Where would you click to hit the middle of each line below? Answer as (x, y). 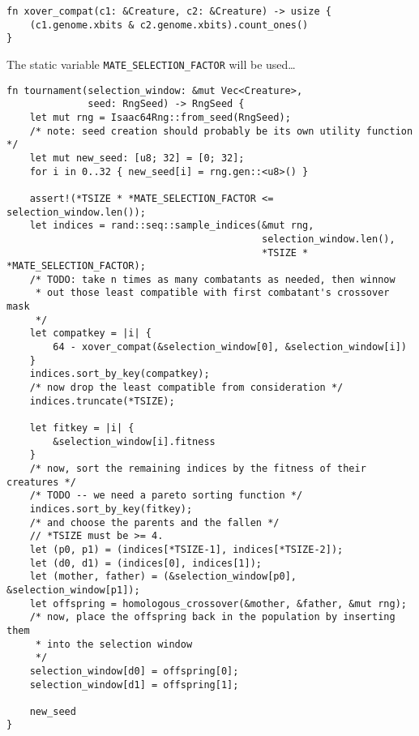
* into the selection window (114, 644)
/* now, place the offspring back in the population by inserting (212, 617)
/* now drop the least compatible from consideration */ (186, 388)
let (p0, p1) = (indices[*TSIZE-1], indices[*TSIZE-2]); (186, 549)
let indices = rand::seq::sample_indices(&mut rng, (172, 226)
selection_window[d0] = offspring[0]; (134, 671)
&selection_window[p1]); (73, 590)
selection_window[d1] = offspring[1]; (134, 685)
